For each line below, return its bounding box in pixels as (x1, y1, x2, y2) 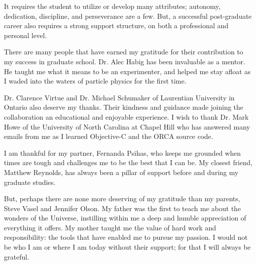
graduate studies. (4, 177, 56, 187)
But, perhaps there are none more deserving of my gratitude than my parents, (4, 193, 240, 204)
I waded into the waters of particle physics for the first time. (4, 76, 186, 86)
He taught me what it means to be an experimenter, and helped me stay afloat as (4, 66, 251, 76)
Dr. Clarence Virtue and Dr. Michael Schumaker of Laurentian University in (4, 92, 235, 102)
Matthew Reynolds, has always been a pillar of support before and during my (4, 167, 239, 177)
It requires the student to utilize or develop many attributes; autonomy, (4, 1, 221, 11)
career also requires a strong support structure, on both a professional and (4, 20, 229, 31)
